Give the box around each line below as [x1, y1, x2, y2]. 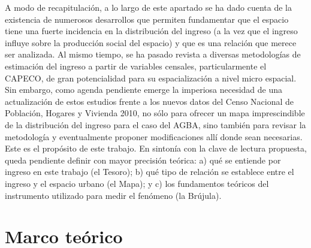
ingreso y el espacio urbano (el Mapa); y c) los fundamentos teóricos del [5, 177, 269, 189]
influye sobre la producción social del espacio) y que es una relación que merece [5, 36, 297, 49]
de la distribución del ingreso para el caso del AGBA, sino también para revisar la [5, 118, 306, 131]
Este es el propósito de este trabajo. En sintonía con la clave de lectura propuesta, [5, 142, 307, 155]
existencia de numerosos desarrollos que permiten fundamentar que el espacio [5, 13, 289, 25]
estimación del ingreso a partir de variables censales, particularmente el [5, 59, 267, 72]
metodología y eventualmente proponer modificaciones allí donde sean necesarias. [5, 130, 303, 143]
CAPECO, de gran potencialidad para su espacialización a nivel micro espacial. [5, 71, 297, 84]
